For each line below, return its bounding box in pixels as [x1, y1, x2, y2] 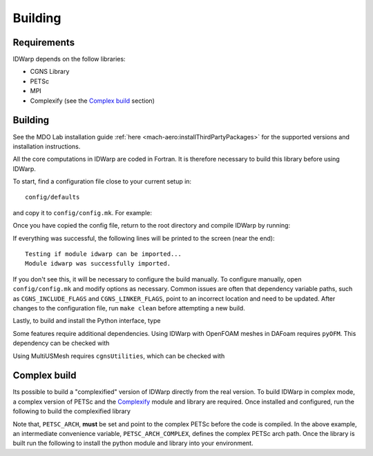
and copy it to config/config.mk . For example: [12, 208, 152, 217]
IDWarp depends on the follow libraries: [12, 55, 126, 63]
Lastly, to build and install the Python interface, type [12, 317, 161, 325]
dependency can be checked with [12, 339, 110, 348]
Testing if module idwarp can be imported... [25, 250, 182, 258]
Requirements [12, 37, 75, 48]
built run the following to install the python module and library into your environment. [12, 439, 254, 448]
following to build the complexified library [12, 407, 131, 415]
